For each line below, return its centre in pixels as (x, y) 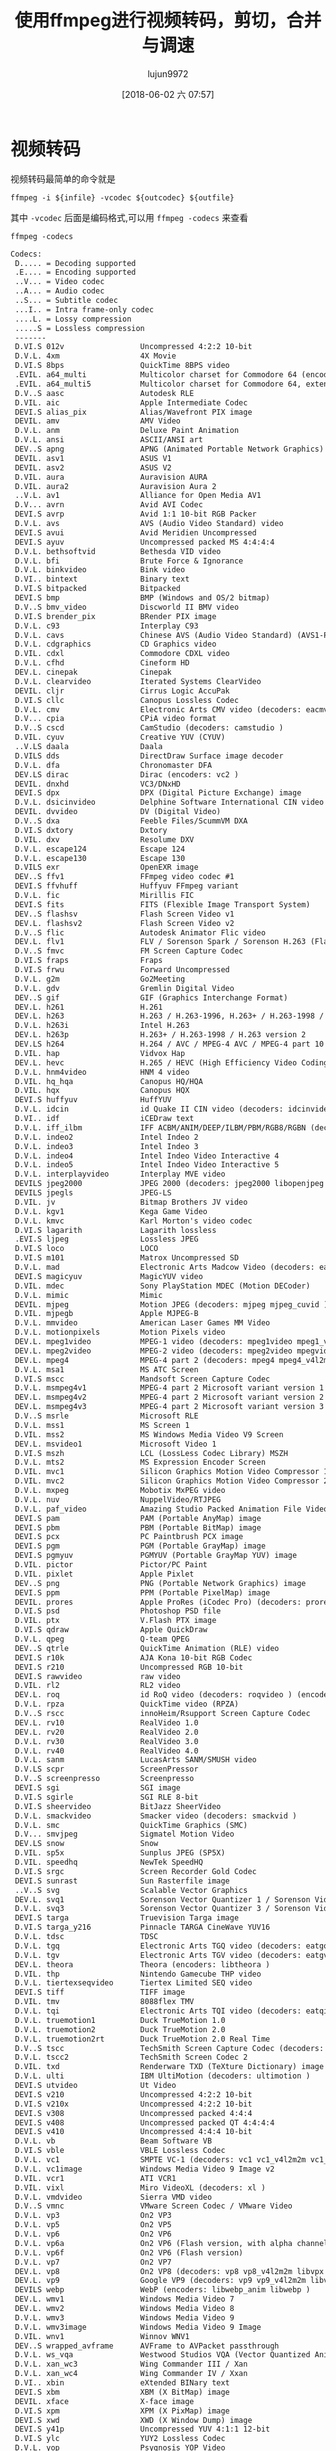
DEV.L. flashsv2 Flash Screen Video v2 (124, 923)
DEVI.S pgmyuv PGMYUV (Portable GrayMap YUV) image (156, 1556)
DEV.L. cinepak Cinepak (93, 672)
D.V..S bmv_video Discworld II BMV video (127, 607)
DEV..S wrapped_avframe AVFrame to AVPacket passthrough (147, 2346)
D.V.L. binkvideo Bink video (100, 570)
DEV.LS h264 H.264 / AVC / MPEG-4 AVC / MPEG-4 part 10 (169, 1044)
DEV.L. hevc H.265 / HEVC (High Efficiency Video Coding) (173, 1062)
